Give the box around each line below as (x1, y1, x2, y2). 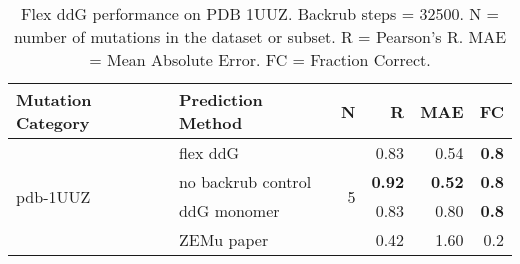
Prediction (178, 88, 263, 111)
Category (16, 111, 90, 134)
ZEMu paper (178, 228, 269, 251)
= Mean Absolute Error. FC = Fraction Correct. (89, 48, 431, 71)
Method (178, 111, 243, 134)
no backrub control (178, 170, 312, 193)
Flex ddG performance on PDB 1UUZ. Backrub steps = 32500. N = (21, 2, 499, 25)
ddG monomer (178, 199, 280, 222)
